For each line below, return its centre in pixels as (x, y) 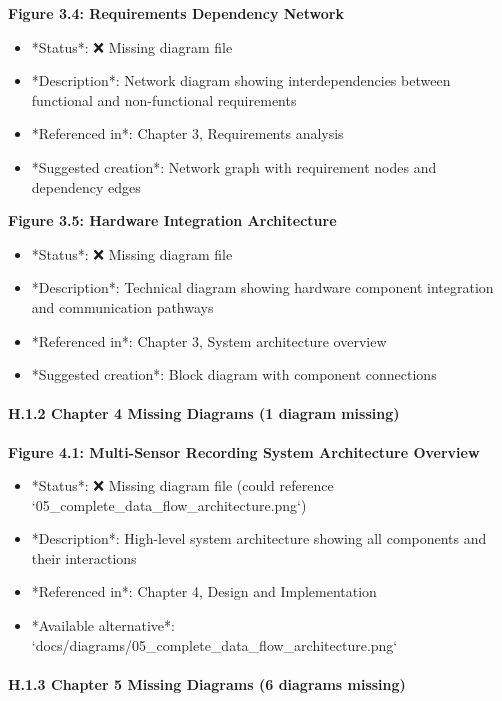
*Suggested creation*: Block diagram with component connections (234, 374)
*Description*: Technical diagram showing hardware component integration (262, 287)
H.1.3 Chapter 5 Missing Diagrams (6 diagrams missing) (207, 683)
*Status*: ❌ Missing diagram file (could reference (182, 485)
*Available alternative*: (103, 625)
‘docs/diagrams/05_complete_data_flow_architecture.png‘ (214, 644)
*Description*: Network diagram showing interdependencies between (241, 80)
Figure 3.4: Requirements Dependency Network (176, 13)
